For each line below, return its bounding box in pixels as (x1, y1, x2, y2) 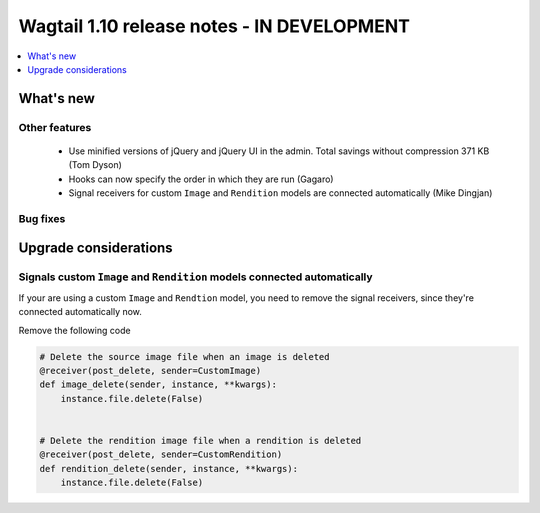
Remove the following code (18, 324, 131, 336)
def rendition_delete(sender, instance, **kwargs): (39, 463, 299, 474)
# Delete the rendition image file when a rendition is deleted (39, 435, 362, 446)
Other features (18, 120, 92, 134)
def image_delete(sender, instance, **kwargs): (39, 379, 277, 390)
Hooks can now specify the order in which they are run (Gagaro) (68, 173, 334, 185)
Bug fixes (18, 211, 66, 225)
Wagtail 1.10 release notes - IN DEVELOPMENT (18, 15, 410, 37)
